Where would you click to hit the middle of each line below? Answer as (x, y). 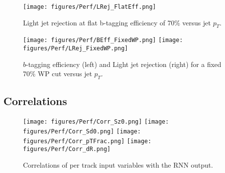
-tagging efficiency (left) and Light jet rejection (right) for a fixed (124, 64)
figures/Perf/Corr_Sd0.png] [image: (82, 132)
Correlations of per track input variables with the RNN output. (118, 164)
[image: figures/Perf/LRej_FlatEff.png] (90, 7)
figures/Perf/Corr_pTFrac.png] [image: (87, 141)
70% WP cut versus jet (58, 74)
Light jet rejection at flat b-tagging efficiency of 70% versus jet (117, 22)
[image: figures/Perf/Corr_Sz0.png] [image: (96, 122)
